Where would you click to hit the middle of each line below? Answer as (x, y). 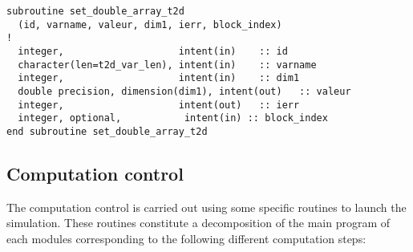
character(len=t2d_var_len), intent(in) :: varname (167, 65)
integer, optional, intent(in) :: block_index (173, 118)
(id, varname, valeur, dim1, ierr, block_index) (150, 24)
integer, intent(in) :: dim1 (159, 78)
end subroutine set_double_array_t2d (107, 131)
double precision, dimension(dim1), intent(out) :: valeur (184, 91)
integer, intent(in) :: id (153, 51)
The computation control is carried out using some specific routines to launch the (206, 207)
